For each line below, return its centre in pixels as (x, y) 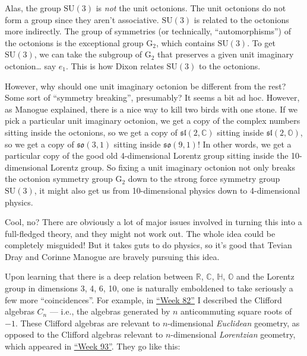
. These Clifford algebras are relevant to (88, 323)
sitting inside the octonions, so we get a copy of (91, 132)
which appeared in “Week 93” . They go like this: (93, 346)
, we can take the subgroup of (88, 54)
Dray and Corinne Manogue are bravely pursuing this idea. (112, 256)
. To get (261, 42)
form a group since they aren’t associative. (82, 19)
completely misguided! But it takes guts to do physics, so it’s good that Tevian (148, 245)
